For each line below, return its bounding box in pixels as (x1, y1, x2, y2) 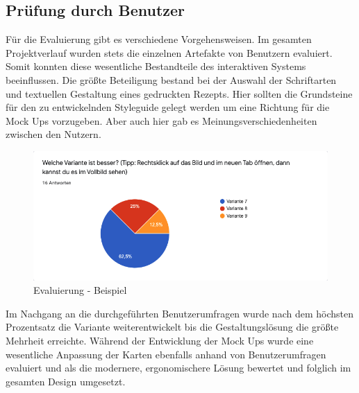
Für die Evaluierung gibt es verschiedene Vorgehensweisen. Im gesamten (6, 32, 312, 46)
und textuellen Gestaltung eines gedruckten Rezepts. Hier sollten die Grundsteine (6, 86, 353, 101)
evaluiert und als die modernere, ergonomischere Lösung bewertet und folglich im (6, 360, 351, 375)
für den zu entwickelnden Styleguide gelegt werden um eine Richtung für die (6, 100, 330, 114)
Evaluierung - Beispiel (33, 283, 127, 297)
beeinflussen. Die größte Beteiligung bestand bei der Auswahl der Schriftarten (6, 72, 337, 87)
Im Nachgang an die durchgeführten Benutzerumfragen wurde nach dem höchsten (6, 306, 353, 320)
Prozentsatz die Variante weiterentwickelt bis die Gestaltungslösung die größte (6, 320, 339, 334)
